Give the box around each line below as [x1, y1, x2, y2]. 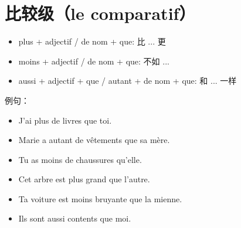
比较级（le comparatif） [5, 1, 196, 25]
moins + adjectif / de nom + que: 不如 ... [18, 55, 169, 67]
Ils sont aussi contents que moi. [18, 212, 131, 224]
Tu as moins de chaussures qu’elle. [18, 153, 142, 165]
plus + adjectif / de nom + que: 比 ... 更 [18, 35, 166, 47]
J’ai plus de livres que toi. [18, 114, 112, 126]
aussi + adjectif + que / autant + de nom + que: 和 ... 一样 [18, 74, 237, 87]
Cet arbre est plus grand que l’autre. [18, 173, 150, 185]
